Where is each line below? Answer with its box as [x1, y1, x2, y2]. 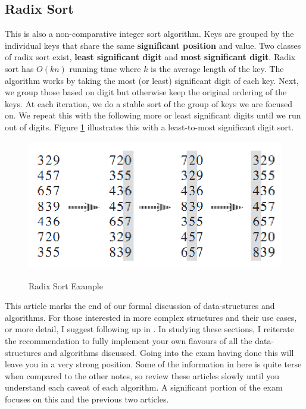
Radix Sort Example [29, 279, 103, 292]
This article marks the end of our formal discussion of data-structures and [5, 299, 275, 312]
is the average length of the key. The [151, 62, 284, 74]
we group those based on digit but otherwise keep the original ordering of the [5, 86, 287, 98]
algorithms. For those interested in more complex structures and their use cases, [5, 311, 297, 323]
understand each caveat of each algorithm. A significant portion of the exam [5, 381, 283, 394]
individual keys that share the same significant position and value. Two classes [5, 39, 301, 51]
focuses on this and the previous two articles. [5, 392, 169, 405]
